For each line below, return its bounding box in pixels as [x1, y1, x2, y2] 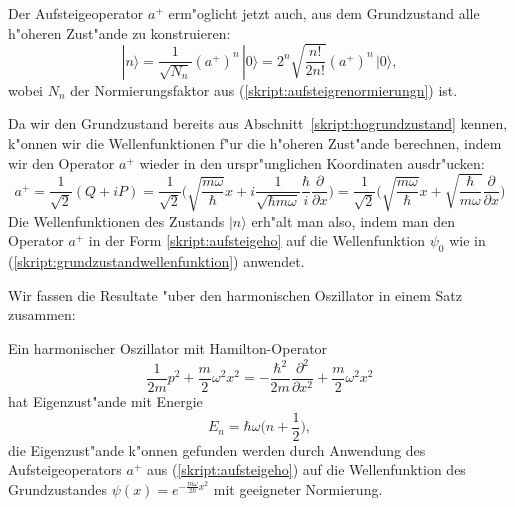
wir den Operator [8, 152, 115, 173]
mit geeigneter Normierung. [213, 478, 383, 499]
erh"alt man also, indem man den [251, 210, 456, 231]
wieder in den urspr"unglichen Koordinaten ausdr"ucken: [139, 152, 485, 173]
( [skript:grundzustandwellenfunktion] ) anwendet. [8, 251, 305, 272]
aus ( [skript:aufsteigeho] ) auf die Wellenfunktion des [146, 459, 466, 480]
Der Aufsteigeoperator [8, 3, 144, 23]
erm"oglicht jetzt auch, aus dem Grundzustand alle [168, 3, 480, 23]
